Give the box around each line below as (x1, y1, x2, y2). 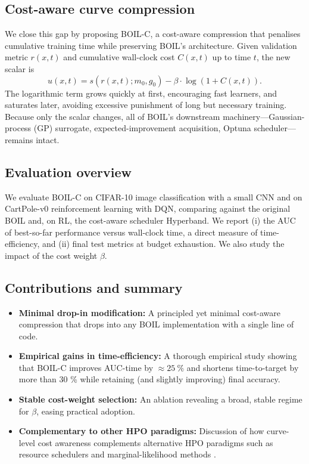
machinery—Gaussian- (223, 110, 305, 122)
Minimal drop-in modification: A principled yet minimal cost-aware (18, 306, 281, 318)
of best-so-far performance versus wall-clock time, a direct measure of (5, 225, 258, 238)
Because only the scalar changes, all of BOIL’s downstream (5, 110, 220, 122)
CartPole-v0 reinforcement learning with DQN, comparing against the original (5, 202, 291, 215)
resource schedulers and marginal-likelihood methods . (18, 448, 216, 460)
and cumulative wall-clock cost (63, 51, 175, 63)
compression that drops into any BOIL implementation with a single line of (18, 318, 294, 330)
